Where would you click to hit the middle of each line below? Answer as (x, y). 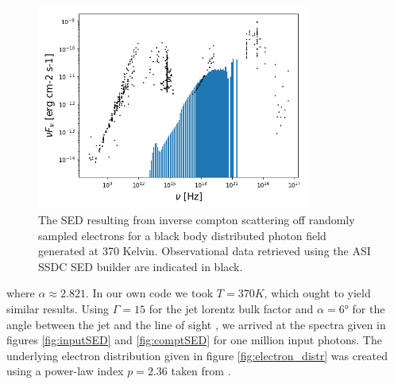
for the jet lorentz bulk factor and (231, 308)
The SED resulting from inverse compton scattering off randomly (197, 219)
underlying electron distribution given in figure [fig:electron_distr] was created (197, 355)
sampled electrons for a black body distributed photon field (182, 235)
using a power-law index (65, 371)
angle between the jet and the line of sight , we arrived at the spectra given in (196, 324)
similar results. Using (58, 308)
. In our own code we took (149, 293)
